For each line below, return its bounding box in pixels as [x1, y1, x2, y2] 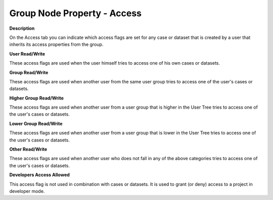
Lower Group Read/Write [9, 120, 63, 126]
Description [9, 25, 35, 31]
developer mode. [9, 188, 45, 194]
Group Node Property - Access [9, 8, 142, 19]
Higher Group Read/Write [9, 95, 64, 101]
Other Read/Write [9, 146, 48, 153]
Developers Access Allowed [9, 172, 70, 178]
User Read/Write [9, 51, 45, 57]
